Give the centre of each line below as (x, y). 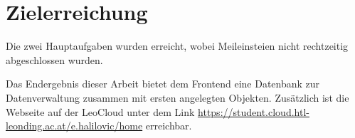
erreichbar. (169, 126)
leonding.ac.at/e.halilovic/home (74, 126)
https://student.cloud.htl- (254, 111)
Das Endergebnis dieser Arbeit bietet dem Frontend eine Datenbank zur (163, 84)
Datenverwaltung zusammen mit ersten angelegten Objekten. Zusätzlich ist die (177, 97)
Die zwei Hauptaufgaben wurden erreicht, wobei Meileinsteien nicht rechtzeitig (177, 46)
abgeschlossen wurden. (54, 59)
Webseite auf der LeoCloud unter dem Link (100, 111)
